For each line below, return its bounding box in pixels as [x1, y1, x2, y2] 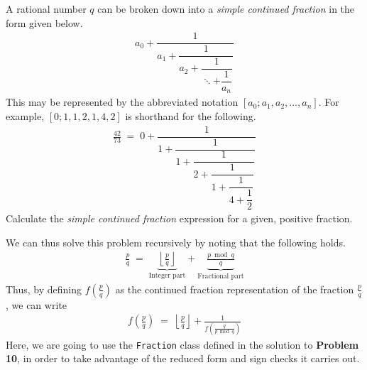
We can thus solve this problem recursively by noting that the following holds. [6, 234, 346, 249]
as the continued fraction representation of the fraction [115, 281, 354, 296]
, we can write [6, 297, 67, 312]
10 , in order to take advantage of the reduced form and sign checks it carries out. [6, 351, 360, 366]
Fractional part [197, 273, 244, 281]
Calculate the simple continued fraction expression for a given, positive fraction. [6, 211, 353, 226]
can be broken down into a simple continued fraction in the [97, 1, 355, 16]
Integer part [148, 272, 186, 280]
